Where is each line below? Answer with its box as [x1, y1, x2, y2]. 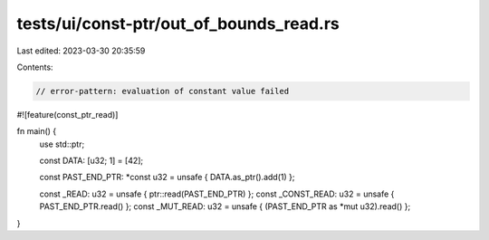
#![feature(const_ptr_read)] [16, 109, 119, 120]
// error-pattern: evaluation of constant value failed [35, 86, 290, 96]
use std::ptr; [39, 139, 85, 149]
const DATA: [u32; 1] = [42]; [39, 155, 144, 167]
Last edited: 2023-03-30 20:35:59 [16, 45, 146, 56]
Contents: [16, 62, 53, 72]
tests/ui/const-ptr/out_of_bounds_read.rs [16, 14, 340, 34]
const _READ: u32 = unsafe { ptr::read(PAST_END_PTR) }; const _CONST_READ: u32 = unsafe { [39, 188, 395, 199]
